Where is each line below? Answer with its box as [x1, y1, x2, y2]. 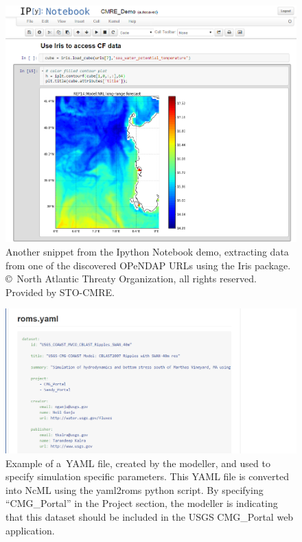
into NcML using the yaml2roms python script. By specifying [5, 482, 264, 497]
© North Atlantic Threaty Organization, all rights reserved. [5, 271, 257, 286]
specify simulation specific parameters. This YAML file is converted [5, 469, 289, 484]
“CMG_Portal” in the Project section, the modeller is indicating [5, 496, 278, 510]
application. [5, 523, 55, 537]
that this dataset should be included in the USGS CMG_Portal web [5, 510, 294, 524]
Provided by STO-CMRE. [5, 284, 115, 299]
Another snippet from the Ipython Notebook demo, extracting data [5, 244, 289, 258]
